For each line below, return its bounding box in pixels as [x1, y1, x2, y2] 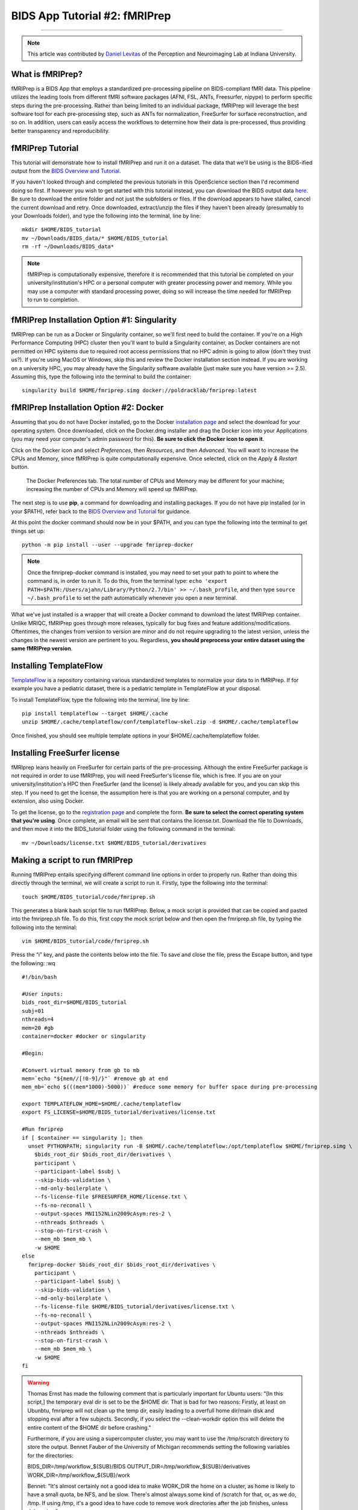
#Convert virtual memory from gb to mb [22, 1067, 140, 1073]
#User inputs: [22, 991, 63, 998]
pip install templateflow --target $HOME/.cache [22, 710, 168, 717]
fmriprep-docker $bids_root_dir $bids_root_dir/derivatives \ [28, 1261, 216, 1268]
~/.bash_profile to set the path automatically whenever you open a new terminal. [27, 594, 237, 601]
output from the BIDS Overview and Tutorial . [11, 167, 121, 175]
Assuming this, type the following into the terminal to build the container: [11, 373, 192, 381]
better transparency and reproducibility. [11, 127, 110, 134]
